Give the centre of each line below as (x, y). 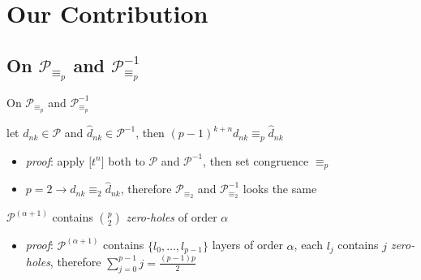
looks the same (280, 189)
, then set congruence (256, 160)
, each (308, 245)
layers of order (247, 245)
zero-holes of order (172, 217)
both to (127, 160)
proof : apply (55, 160)
